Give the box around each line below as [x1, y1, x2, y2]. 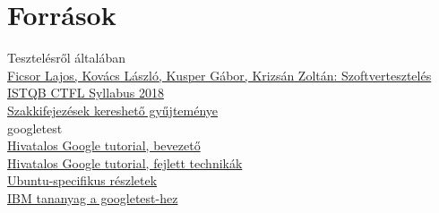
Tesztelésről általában [7, 48, 126, 67]
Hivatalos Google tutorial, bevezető [7, 136, 201, 155]
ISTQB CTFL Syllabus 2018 [7, 83, 164, 102]
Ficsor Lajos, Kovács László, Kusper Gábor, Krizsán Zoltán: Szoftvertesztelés [7, 65, 432, 84]
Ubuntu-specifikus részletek [7, 171, 158, 190]
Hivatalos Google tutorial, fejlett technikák [7, 153, 243, 172]
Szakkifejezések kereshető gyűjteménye [7, 100, 219, 119]
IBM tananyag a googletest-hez [7, 188, 178, 207]
